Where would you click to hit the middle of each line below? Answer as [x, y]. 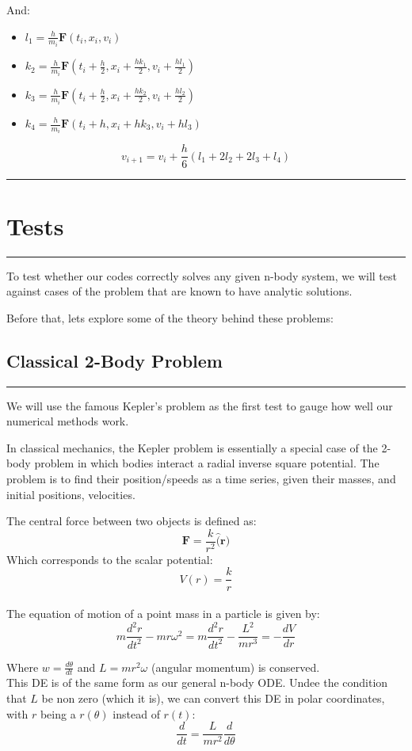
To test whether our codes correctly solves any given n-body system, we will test [202, 275]
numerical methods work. [68, 421]
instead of [136, 713]
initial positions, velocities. [71, 494]
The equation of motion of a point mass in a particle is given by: [163, 614]
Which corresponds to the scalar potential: [110, 559]
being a [58, 713]
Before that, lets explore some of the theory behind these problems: [170, 317]
